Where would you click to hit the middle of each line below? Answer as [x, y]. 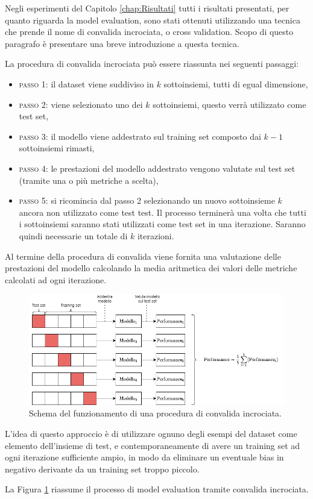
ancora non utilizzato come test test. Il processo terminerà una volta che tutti [163, 212]
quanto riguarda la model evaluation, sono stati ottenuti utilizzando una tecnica [153, 20]
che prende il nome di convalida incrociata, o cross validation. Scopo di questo [149, 32]
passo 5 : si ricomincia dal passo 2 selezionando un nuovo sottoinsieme [147, 200]
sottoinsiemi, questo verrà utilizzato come [229, 104]
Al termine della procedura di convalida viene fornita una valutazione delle [143, 256]
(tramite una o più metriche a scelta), [89, 180]
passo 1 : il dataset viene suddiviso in [86, 83]
